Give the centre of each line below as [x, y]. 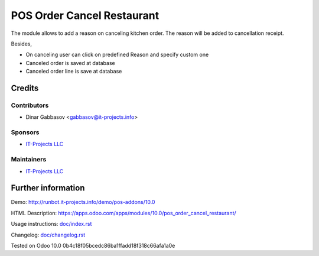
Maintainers [29, 160]
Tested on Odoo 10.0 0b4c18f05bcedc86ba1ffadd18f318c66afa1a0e [93, 246]
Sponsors [25, 132]
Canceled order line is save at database [74, 72]
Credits [25, 88]
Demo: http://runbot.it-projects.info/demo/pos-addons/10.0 [83, 202]
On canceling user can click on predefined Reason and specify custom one [117, 55]
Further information [48, 188]
